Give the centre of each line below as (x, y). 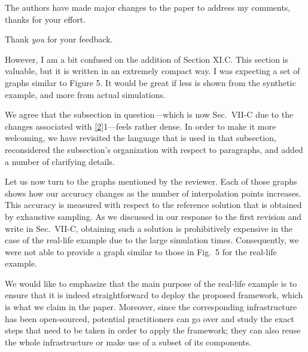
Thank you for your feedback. (59, 39)
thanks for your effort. (45, 19)
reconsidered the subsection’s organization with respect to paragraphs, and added (154, 149)
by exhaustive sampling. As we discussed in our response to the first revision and (153, 216)
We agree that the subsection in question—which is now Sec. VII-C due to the (149, 114)
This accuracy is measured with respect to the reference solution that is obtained (153, 205)
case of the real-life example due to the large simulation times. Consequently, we (152, 240)
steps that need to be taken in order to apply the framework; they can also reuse (153, 330)
